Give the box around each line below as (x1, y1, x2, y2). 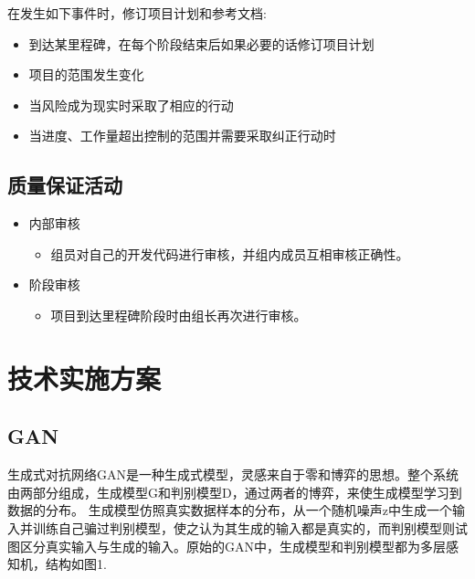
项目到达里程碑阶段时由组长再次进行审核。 (50, 305, 307, 324)
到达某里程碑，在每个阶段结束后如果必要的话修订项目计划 (28, 34, 375, 53)
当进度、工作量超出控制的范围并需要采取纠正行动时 (28, 126, 336, 145)
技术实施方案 (7, 359, 162, 396)
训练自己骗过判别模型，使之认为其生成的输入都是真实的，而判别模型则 (32, 518, 455, 537)
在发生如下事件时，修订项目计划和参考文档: (7, 4, 267, 22)
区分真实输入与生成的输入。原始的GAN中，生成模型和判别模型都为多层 (19, 536, 446, 555)
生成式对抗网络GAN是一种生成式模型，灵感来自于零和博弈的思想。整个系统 (7, 465, 459, 484)
